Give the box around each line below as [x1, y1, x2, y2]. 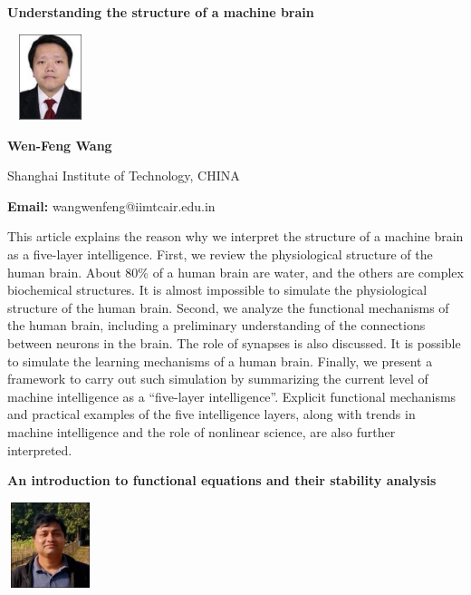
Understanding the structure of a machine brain [7, 3, 314, 21]
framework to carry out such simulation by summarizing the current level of [7, 369, 428, 388]
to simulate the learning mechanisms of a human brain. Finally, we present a [7, 351, 433, 370]
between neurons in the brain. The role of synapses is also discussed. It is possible [7, 334, 461, 353]
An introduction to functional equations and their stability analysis [7, 471, 437, 490]
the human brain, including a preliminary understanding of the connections [7, 316, 426, 335]
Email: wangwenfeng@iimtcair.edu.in [7, 196, 216, 215]
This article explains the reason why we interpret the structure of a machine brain [7, 227, 464, 246]
